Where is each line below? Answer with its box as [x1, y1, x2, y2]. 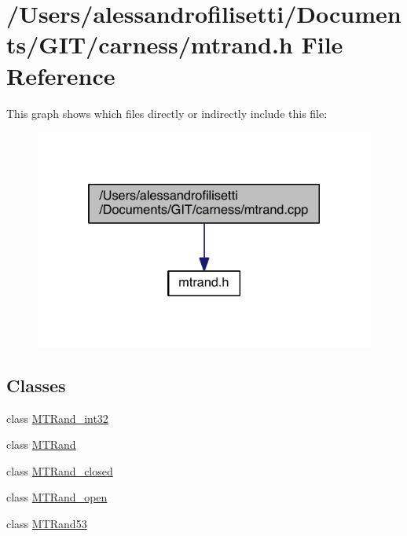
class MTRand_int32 [6, 409, 108, 426]
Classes [6, 373, 66, 397]
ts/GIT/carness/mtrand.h [6, 28, 293, 61]
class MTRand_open [6, 489, 108, 505]
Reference [6, 59, 115, 91]
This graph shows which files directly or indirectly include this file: [6, 105, 328, 121]
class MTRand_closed [6, 462, 113, 479]
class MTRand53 [6, 516, 87, 532]
